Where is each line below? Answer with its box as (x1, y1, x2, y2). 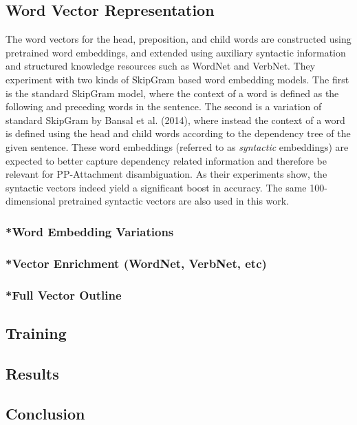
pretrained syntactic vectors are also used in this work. (58, 194, 290, 208)
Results (6, 362, 59, 384)
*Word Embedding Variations (6, 222, 174, 240)
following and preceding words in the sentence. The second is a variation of (6, 99, 322, 114)
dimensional (6, 194, 56, 208)
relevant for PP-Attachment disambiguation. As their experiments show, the (6, 167, 327, 181)
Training (6, 322, 67, 343)
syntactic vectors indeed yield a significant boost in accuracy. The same (6, 180, 307, 194)
